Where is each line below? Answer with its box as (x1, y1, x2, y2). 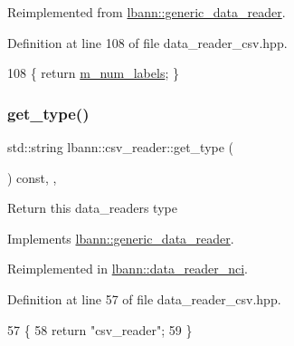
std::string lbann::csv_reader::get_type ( (7, 138, 234, 156)
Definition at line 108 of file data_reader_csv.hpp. (7, 33, 288, 52)
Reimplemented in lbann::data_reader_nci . (7, 259, 248, 278)
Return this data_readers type (7, 198, 177, 217)
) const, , (7, 168, 57, 187)
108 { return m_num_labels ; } (7, 63, 179, 82)
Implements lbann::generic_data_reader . (7, 228, 234, 247)
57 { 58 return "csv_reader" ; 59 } (7, 320, 193, 339)
